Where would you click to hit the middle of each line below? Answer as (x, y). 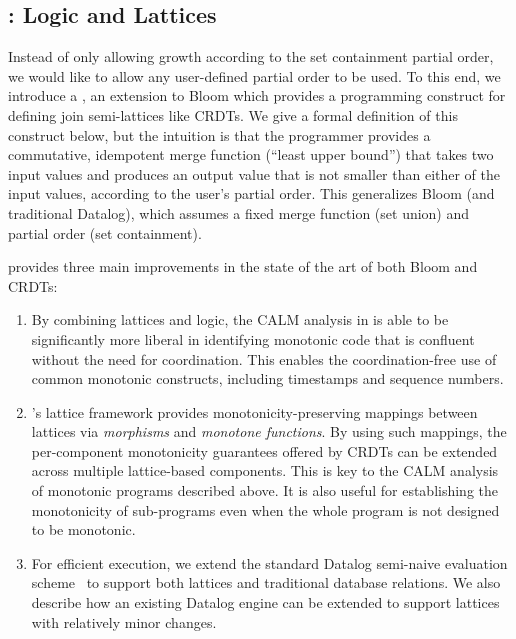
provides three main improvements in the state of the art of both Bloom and (243, 266)
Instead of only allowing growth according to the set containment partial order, (251, 56)
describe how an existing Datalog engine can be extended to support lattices (265, 602)
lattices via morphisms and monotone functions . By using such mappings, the (269, 431)
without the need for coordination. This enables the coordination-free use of (264, 358)
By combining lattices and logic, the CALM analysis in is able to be (240, 319)
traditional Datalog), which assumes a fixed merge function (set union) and (239, 212)
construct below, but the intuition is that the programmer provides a (219, 134)
